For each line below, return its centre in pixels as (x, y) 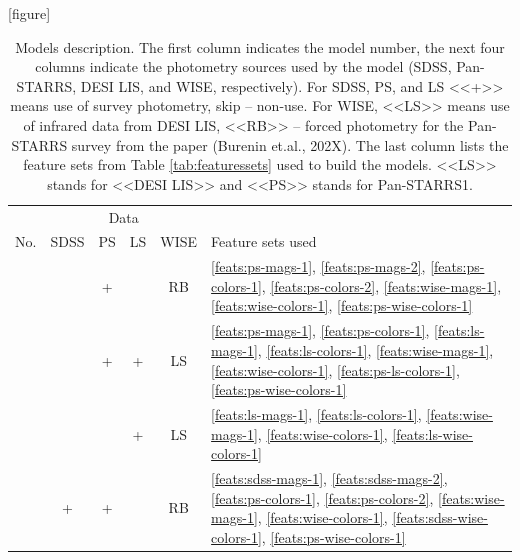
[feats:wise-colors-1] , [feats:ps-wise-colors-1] (342, 305)
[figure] (29, 13)
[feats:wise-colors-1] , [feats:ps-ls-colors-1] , (335, 369)
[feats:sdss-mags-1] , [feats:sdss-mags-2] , (329, 477)
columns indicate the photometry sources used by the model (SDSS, (243, 66)
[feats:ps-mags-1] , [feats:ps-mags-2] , (318, 266)
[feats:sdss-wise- (440, 517)
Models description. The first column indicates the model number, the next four (260, 46)
